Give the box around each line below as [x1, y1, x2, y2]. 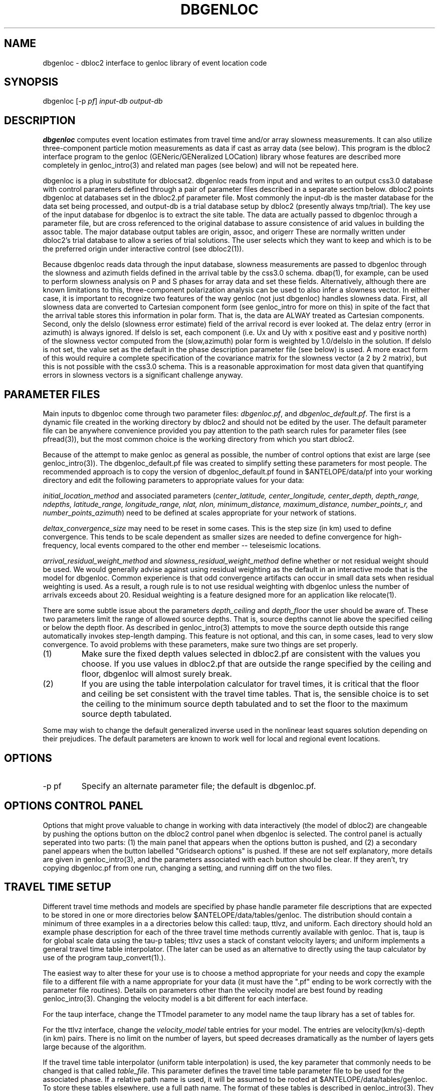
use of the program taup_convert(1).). [43, 953, 166, 962]
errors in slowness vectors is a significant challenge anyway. [43, 371, 243, 380]
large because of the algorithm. [43, 1042, 146, 1051]
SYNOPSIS [4, 76, 59, 89]
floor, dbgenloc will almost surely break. [81, 669, 232, 679]
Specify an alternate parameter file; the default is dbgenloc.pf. [81, 780, 316, 791]
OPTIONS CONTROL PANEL [4, 799, 143, 812]
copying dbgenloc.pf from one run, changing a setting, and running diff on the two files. [43, 863, 333, 872]
